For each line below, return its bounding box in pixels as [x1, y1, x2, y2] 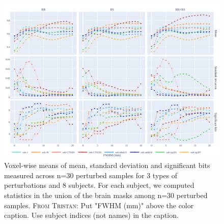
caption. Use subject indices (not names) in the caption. [4, 210, 179, 220]
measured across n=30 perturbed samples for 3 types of [4, 170, 178, 180]
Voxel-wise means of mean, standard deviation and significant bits [4, 160, 210, 171]
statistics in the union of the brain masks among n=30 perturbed [4, 190, 208, 201]
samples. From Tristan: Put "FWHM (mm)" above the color [4, 200, 194, 210]
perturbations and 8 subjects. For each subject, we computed [4, 180, 194, 190]
